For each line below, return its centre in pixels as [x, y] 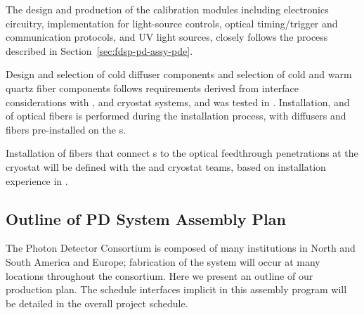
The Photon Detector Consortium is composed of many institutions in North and [181, 248]
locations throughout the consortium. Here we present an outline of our [160, 275]
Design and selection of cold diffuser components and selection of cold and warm [179, 74]
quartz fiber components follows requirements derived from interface [152, 88]
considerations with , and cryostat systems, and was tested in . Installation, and [178, 102]
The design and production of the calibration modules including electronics [167, 9]
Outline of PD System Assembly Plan [146, 218]
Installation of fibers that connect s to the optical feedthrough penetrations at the [182, 153]
